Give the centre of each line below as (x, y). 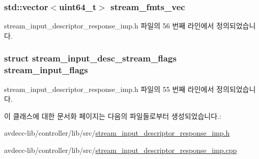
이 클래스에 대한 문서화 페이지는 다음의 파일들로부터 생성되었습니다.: (113, 116)
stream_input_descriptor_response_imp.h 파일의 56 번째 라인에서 (109, 26)
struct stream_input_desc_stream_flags (90, 58)
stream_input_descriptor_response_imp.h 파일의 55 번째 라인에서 (109, 89)
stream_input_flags (46, 70)
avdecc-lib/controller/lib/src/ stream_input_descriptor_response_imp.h (117, 133)
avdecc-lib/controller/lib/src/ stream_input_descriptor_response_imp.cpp (121, 150)
